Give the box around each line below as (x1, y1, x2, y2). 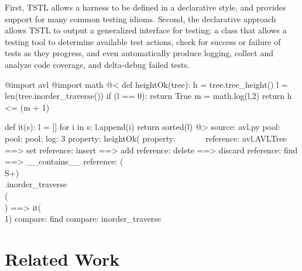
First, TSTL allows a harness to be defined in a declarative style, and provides (5, 1, 286, 13)
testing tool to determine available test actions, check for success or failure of (5, 35, 281, 47)
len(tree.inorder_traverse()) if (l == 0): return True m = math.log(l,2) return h (5, 90, 292, 102)
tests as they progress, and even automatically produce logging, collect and (5, 47, 273, 59)
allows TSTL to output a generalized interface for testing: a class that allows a (5, 24, 287, 36)
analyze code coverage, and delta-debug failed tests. (5, 58, 190, 70)
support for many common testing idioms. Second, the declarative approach (5, 12, 276, 25)
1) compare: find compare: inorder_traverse (5, 212, 162, 225)
